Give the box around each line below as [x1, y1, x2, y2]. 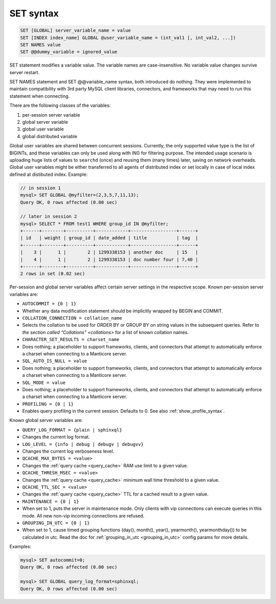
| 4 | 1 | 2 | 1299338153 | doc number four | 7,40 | [20, 256, 198, 262]
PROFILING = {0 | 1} [22, 401, 74, 407]
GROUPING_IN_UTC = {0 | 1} [22, 520, 90, 526]
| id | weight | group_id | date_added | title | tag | [20, 235, 198, 241]
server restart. [9, 69, 40, 75]
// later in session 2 [20, 214, 77, 219]
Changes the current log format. [22, 434, 90, 440]
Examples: [9, 544, 32, 550]
